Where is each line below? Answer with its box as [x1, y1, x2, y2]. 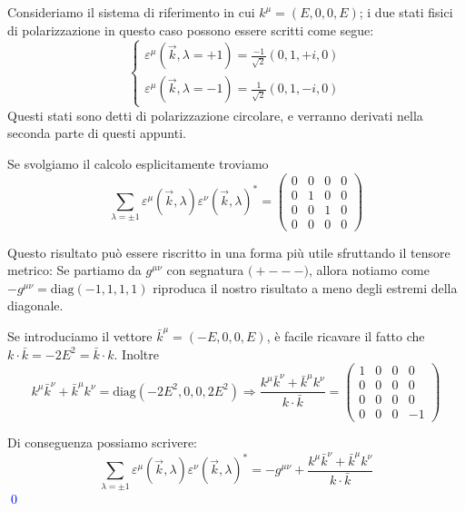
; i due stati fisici [359, 3, 453, 21]
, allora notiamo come [308, 260, 430, 280]
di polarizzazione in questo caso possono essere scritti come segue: [7, 20, 374, 39]
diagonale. [7, 296, 64, 315]
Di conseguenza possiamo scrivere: [7, 433, 197, 452]
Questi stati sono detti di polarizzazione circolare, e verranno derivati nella [7, 105, 423, 124]
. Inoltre [114, 344, 159, 363]
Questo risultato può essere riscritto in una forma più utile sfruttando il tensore [7, 242, 450, 261]
